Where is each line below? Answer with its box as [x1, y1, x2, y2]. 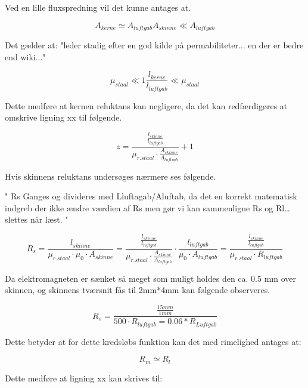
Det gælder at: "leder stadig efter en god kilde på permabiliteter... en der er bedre [5, 39, 304, 51]
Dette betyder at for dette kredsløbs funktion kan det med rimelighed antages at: [5, 335, 301, 347]
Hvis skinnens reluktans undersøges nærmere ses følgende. [5, 170, 216, 182]
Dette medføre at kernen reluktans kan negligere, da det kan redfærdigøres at [5, 99, 288, 112]
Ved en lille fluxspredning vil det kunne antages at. [5, 1, 191, 13]
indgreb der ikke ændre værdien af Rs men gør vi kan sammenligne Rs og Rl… [5, 201, 290, 214]
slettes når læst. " [5, 213, 69, 226]
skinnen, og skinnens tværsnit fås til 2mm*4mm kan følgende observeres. [5, 284, 270, 296]
